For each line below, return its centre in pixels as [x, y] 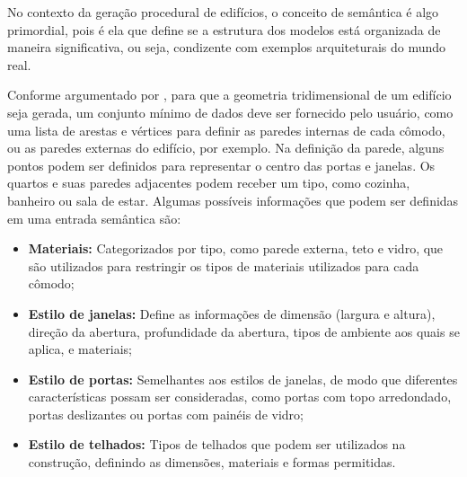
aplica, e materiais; [80, 349]
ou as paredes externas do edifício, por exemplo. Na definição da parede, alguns [226, 148]
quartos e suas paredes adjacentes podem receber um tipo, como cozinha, [209, 183]
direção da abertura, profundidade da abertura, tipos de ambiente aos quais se [244, 331]
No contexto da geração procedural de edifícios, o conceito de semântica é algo [223, 12]
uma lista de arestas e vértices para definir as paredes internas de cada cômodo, [226, 130]
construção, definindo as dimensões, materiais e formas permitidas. [212, 462]
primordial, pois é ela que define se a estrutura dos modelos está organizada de [224, 29]
